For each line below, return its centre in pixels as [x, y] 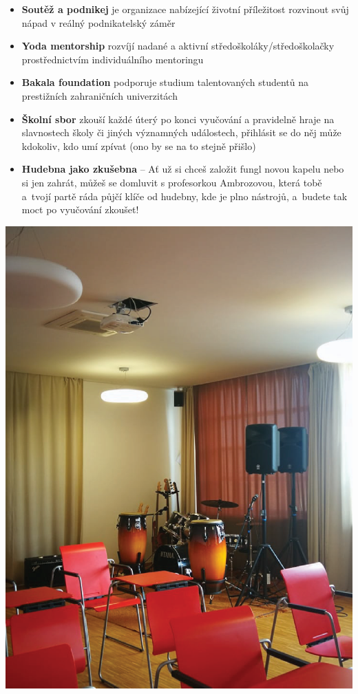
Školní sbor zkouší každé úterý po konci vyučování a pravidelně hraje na [178, 119]
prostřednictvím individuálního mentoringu [113, 59]
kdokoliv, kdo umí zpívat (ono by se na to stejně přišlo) [139, 145]
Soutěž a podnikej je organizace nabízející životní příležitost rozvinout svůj [185, 9]
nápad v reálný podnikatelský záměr [98, 22]
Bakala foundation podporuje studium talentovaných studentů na [165, 82]
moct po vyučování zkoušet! [80, 209]
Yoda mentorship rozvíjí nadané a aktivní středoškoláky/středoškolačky [178, 46]
